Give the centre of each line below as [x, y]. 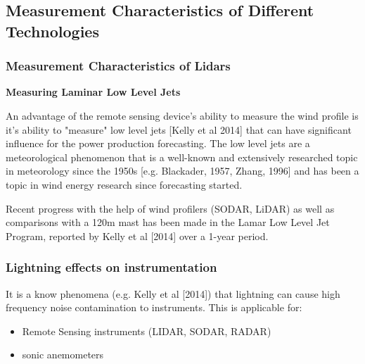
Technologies [52, 31]
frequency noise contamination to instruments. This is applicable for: [154, 307]
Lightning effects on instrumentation [111, 267]
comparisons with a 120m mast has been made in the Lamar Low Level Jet [168, 222]
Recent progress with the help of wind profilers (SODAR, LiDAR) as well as [170, 208]
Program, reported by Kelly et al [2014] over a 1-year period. [137, 236]
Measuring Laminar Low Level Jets [93, 92]
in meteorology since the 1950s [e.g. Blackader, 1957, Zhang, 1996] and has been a [182, 171]
